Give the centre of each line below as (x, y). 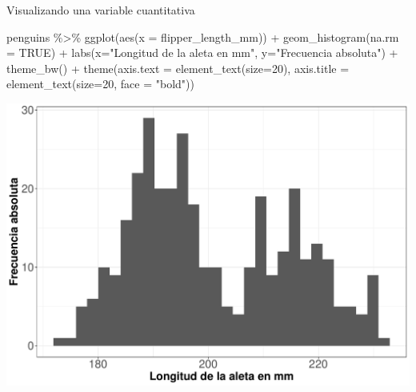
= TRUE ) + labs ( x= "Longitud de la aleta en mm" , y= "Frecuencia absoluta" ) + (202, 53)
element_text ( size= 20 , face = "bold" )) (100, 84)
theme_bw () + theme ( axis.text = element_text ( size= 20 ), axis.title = (178, 68)
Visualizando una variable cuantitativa (101, 10)
